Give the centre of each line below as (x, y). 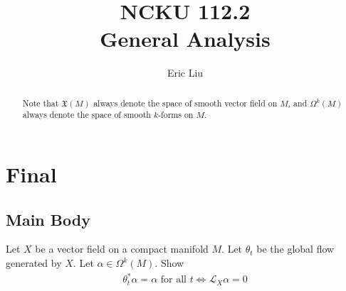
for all (173, 280)
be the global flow (295, 249)
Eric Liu (185, 73)
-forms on (176, 115)
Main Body (48, 219)
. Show (169, 263)
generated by (34, 263)
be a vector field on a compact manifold (122, 249)
